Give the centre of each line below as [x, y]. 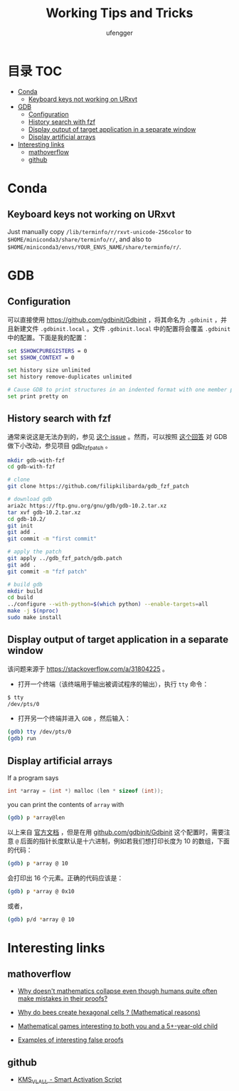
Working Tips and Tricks [119, 13]
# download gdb [30, 500]
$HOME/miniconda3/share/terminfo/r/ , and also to [79, 239]
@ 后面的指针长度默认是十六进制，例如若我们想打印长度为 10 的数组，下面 [122, 840]
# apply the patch [34, 552]
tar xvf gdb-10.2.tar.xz [44, 512]
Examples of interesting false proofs [70, 1040]
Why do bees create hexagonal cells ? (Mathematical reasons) [109, 1013]
